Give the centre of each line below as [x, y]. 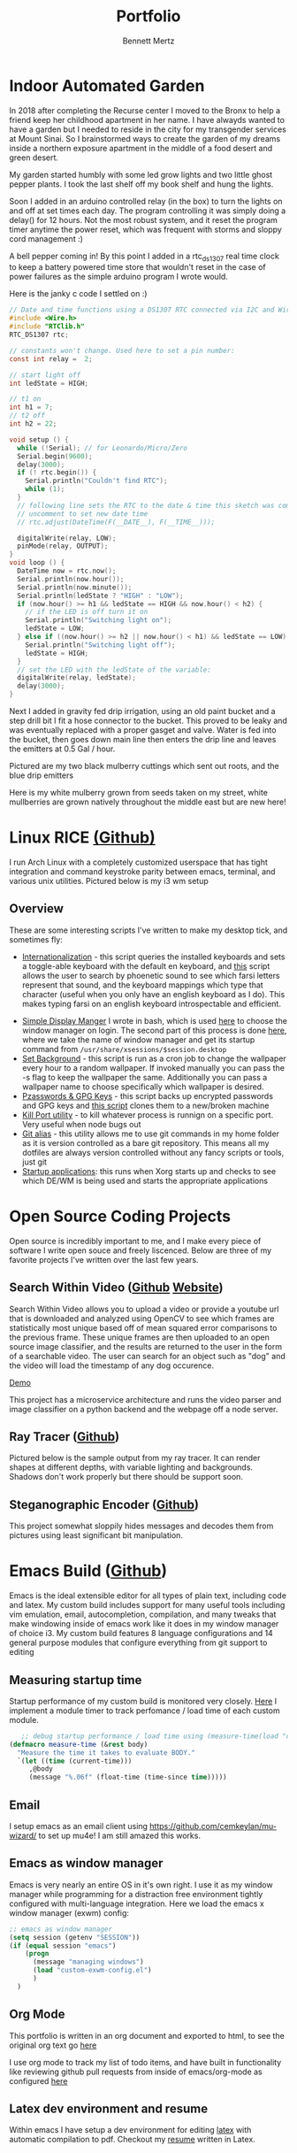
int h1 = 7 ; [31, 408]
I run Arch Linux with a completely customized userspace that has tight [138, 862]
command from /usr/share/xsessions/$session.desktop [124, 1049]
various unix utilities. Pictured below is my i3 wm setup [109, 881]
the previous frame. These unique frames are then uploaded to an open [139, 1337]
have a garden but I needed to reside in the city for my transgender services [148, 129]
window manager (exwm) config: [69, 1912]
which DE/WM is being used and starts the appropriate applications [145, 1180]
